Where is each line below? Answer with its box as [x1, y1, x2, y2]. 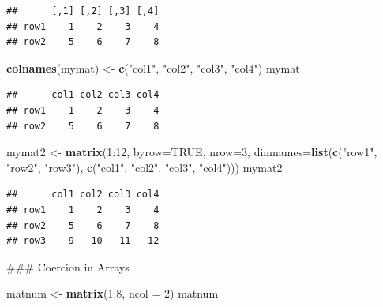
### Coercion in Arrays [6, 258, 130, 275]
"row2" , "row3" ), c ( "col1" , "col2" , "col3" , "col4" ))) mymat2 [6, 159, 283, 175]
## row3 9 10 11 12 [6, 235, 160, 247]
